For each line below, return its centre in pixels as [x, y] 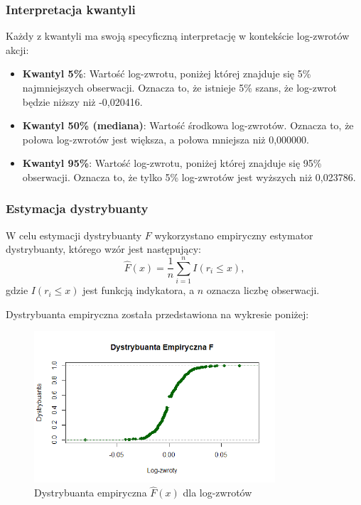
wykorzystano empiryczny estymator [234, 235]
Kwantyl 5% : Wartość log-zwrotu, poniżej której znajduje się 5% [167, 74]
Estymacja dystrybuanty [77, 208]
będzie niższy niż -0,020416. [82, 101]
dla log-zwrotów [217, 493]
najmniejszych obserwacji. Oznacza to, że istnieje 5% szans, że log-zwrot [179, 87]
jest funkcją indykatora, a [139, 290]
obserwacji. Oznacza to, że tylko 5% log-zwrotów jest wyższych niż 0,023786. [189, 177]
